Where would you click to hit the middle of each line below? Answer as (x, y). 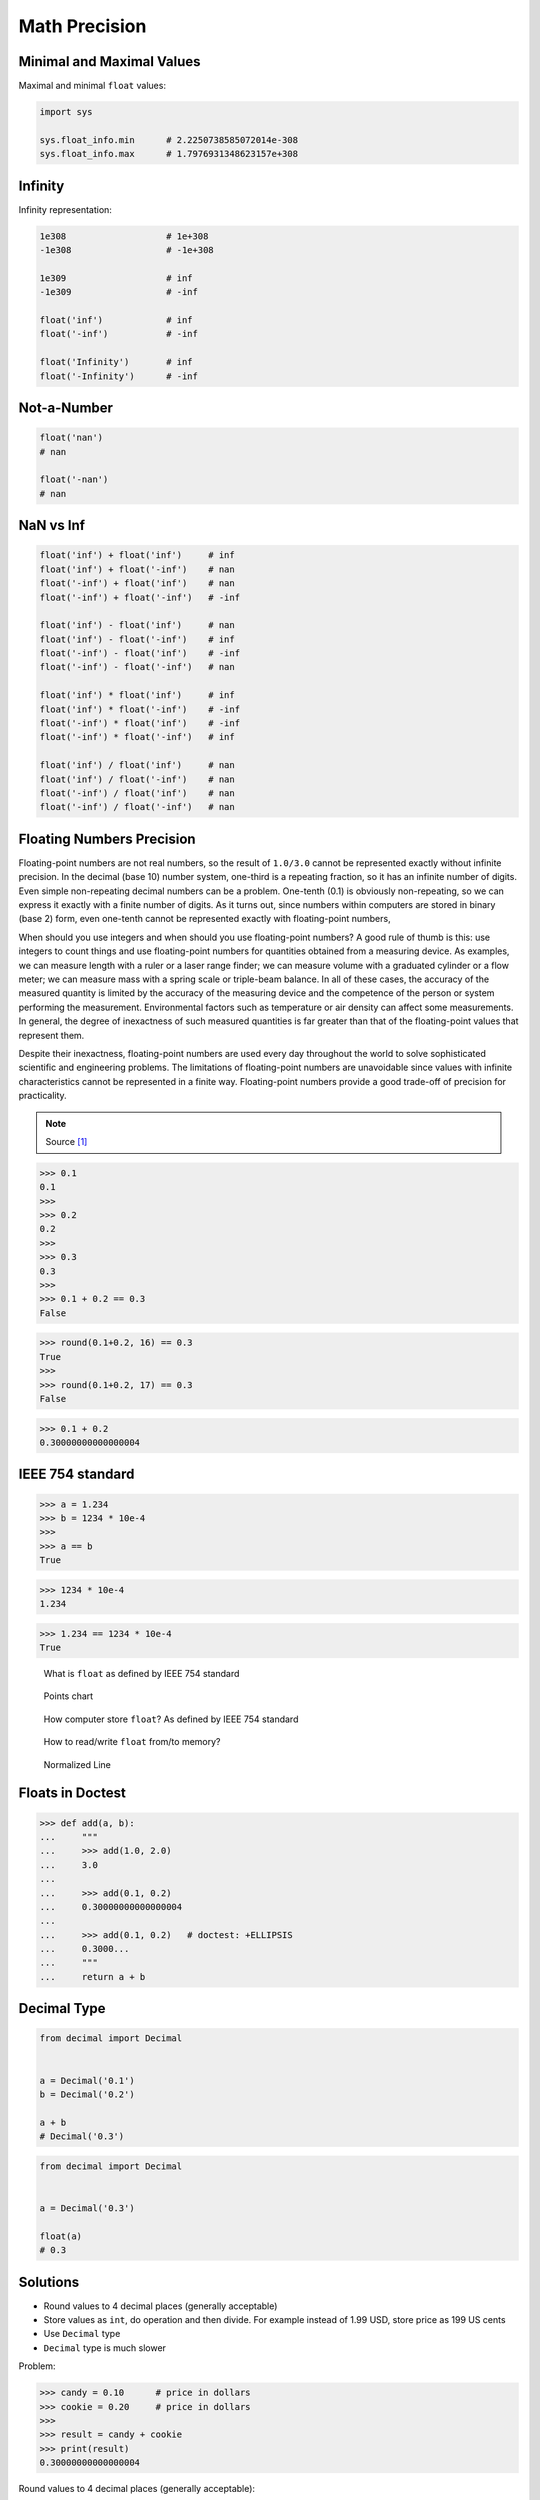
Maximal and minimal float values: (92, 86)
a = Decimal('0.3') (87, 2208)
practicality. (42, 1096)
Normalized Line (77, 1764)
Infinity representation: (65, 209)
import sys (66, 112)
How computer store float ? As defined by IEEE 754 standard (171, 1719)
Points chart (68, 1696)
